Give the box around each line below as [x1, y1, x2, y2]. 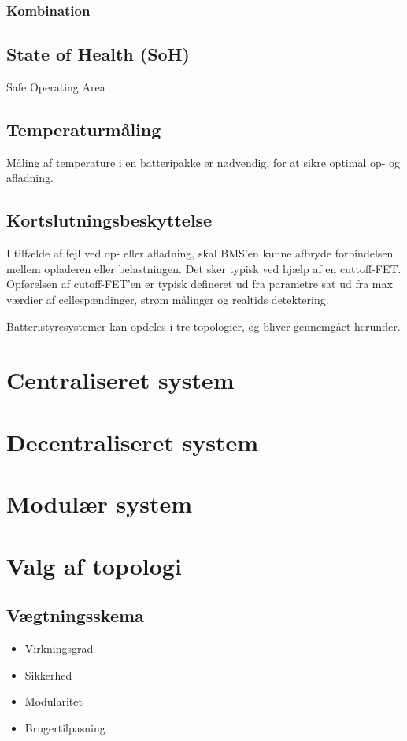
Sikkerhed [24, 666, 72, 683]
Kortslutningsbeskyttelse [6, 208, 213, 232]
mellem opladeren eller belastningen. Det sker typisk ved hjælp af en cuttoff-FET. [6, 260, 401, 276]
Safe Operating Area [6, 79, 105, 95]
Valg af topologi [6, 549, 182, 581]
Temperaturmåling [6, 117, 161, 142]
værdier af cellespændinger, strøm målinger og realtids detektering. [6, 291, 329, 308]
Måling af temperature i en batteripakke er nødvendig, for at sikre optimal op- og [6, 154, 401, 170]
